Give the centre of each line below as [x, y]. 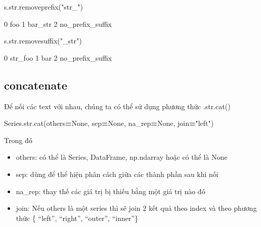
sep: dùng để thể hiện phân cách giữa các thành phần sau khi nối [117, 174]
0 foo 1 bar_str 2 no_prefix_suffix [58, 24]
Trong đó [18, 140]
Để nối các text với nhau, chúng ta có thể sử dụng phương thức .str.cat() [117, 106]
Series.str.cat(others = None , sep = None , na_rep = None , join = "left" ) [109, 123]
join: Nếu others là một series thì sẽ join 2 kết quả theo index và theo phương [136, 208]
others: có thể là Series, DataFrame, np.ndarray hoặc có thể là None [122, 157]
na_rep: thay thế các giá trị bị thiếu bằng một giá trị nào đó [111, 191]
